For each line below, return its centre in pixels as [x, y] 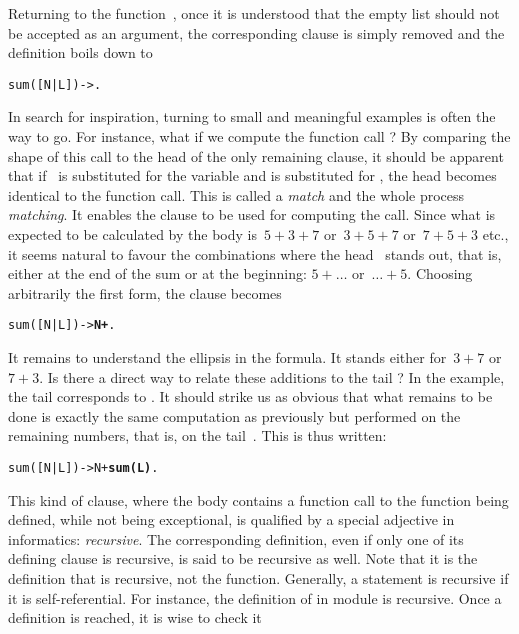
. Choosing [440, 273]
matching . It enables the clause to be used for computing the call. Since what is [252, 214]
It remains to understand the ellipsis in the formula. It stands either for [227, 357]
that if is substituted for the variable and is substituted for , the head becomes [252, 175]
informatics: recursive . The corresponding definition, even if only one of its [236, 538]
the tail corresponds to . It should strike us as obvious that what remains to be [250, 396]
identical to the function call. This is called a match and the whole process [236, 194]
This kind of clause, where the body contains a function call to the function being [258, 499]
